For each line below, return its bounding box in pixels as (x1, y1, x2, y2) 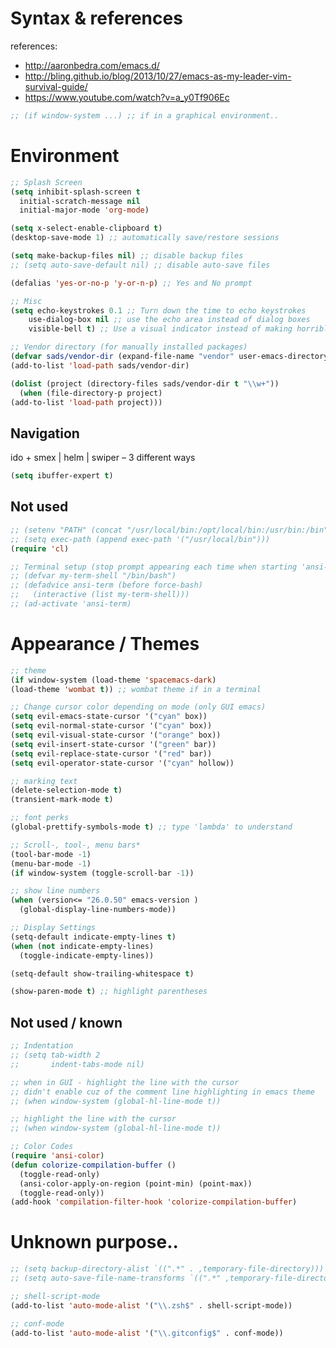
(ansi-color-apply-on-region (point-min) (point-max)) (19, 1178, 253, 1189)
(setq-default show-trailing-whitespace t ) (10, 968, 195, 979)
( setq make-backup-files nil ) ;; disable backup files (10, 251, 244, 261)
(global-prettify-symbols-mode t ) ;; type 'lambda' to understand (10, 822, 293, 832)
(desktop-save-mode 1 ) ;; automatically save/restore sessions (10, 233, 280, 243)
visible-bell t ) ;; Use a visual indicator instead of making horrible (28, 324, 333, 334)
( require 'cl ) (10, 543, 70, 554)
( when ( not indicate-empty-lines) (10, 941, 155, 951)
